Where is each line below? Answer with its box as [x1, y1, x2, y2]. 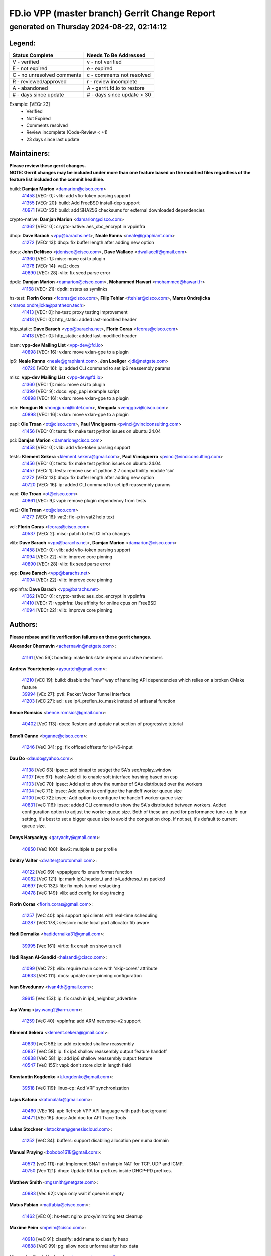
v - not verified [87, 58, 122, 65]
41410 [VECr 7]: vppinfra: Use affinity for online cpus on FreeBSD [22, 600, 157, 606]
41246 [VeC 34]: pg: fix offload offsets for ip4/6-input [22, 744, 133, 750]
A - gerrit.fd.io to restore [87, 84, 145, 91]
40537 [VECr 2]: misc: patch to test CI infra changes [22, 530, 130, 536]
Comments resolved [26, 122, 68, 128]
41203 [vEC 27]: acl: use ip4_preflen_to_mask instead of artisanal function [22, 698, 176, 704]
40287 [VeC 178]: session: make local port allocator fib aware [22, 919, 150, 925]
